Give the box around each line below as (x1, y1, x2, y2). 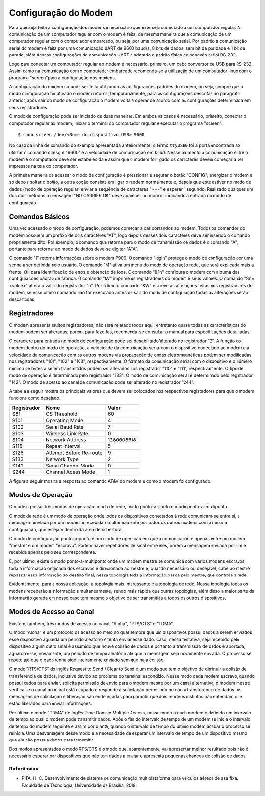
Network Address (46, 436, 86, 443)
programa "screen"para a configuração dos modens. (9, 75, 116, 81)
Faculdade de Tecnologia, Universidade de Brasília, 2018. (21, 782, 137, 788)
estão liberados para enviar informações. (9, 700, 92, 707)
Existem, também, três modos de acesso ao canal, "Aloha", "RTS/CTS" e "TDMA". (9, 621, 174, 627)
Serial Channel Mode (46, 462, 94, 469)
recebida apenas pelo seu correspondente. (9, 549, 97, 555)
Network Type (46, 456, 79, 463)
